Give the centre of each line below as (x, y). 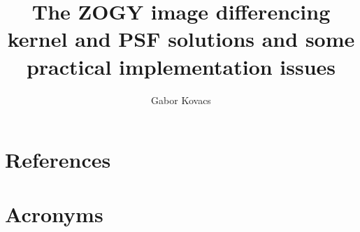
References (58, 160)
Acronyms (54, 214)
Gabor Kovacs (181, 100)
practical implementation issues (181, 66)
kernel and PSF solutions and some (181, 39)
